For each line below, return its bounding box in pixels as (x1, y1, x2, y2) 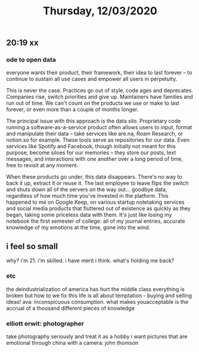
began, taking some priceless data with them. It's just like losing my (6, 211, 172, 219)
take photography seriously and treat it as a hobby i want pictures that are (6, 332, 188, 340)
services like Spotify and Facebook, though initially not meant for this (6, 143, 176, 150)
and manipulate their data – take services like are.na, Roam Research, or (6, 130, 184, 138)
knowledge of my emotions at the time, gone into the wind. (6, 224, 151, 231)
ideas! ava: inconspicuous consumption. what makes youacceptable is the (6, 298, 189, 305)
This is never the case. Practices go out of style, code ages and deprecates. (6, 87, 194, 94)
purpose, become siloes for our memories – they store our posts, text (6, 149, 176, 156)
